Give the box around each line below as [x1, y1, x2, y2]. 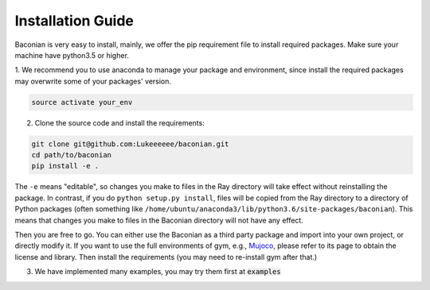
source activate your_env [31, 98, 133, 106]
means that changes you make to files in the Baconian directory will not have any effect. [14, 215, 304, 225]
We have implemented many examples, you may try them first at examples [34, 267, 282, 276]
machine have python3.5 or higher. [14, 50, 129, 60]
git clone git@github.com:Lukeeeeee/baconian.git [31, 139, 229, 149]
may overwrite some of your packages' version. [14, 76, 171, 86]
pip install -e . [31, 161, 100, 171]
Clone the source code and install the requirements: [34, 118, 205, 127]
